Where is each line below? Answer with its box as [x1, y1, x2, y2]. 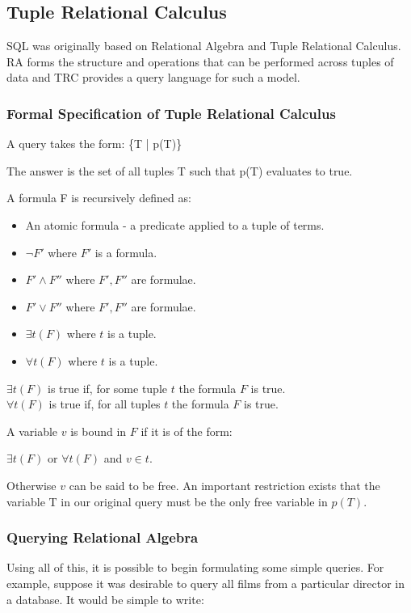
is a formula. [94, 243, 157, 260]
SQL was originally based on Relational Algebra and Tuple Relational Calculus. [6, 37, 401, 54]
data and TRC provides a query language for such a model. [6, 69, 300, 86]
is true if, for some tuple [48, 379, 168, 396]
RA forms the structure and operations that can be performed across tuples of [6, 53, 394, 70]
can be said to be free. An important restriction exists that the [69, 476, 380, 493]
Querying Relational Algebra [6, 527, 199, 547]
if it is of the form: [140, 422, 233, 439]
